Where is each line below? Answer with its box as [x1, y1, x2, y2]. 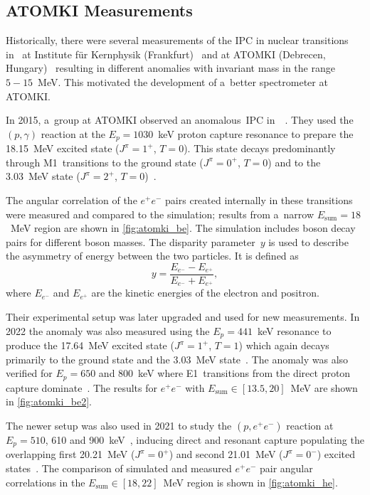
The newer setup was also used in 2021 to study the [6, 417, 232, 432]
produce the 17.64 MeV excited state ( [6, 338, 174, 353]
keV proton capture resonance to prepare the [158, 126, 354, 141]
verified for [6, 366, 53, 380]
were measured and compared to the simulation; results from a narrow [6, 206, 314, 221]
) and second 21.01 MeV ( [169, 447, 283, 462]
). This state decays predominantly [184, 141, 336, 156]
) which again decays [238, 338, 329, 353]
